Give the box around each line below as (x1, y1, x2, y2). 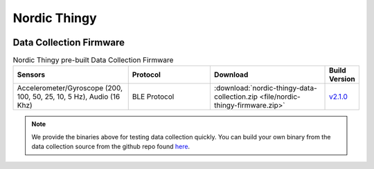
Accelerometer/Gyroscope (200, (17, 83, 123, 93)
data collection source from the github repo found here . (31, 142, 190, 151)
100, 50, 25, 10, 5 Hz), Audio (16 (17, 92, 121, 101)
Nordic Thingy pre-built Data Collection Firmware (12, 55, 174, 65)
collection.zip (213, 92, 258, 101)
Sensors (17, 70, 45, 79)
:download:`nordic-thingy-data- (213, 83, 318, 93)
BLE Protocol (132, 92, 175, 101)
